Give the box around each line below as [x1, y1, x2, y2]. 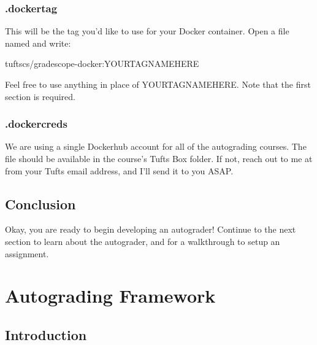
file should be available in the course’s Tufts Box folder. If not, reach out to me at [5, 152, 313, 165]
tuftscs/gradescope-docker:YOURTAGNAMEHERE [5, 57, 199, 70]
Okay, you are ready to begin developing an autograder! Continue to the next [5, 223, 296, 236]
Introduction [5, 325, 87, 344]
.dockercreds [5, 116, 67, 131]
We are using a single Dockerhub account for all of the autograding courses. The [5, 140, 307, 153]
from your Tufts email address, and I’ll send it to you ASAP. [5, 164, 234, 177]
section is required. [5, 90, 75, 103]
